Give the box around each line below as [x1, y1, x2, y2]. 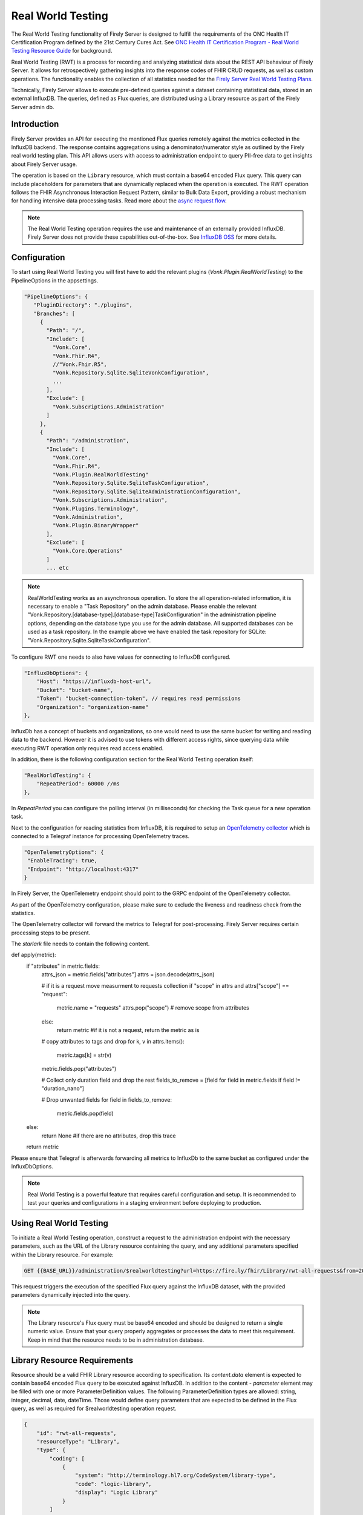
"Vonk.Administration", [52, 513, 123, 521]
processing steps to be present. [11, 929, 91, 936]
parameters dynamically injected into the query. [11, 1291, 130, 1299]
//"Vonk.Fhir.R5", [52, 361, 107, 368]
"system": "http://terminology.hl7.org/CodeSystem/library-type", [74, 1472, 276, 1479]
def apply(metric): [11, 951, 57, 959]
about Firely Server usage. [11, 161, 77, 168]
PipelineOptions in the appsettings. [11, 276, 99, 284]
